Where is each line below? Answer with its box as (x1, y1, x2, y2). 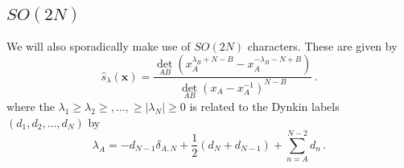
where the (6, 98, 55, 114)
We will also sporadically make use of (6, 37, 191, 54)
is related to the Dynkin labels (189, 98, 340, 114)
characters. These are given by (247, 37, 398, 54)
